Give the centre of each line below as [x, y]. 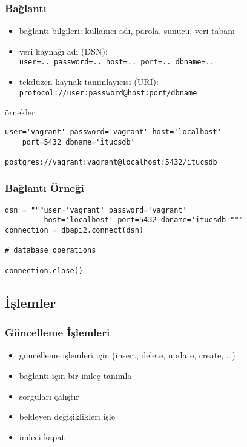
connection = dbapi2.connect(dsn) [74, 230]
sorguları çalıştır [49, 396]
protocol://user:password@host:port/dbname [108, 93]
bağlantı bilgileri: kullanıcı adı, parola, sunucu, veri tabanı [127, 31]
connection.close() [44, 271]
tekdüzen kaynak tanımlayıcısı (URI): [89, 82]
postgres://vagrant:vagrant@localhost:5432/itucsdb [111, 162]
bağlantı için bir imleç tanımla [75, 375]
